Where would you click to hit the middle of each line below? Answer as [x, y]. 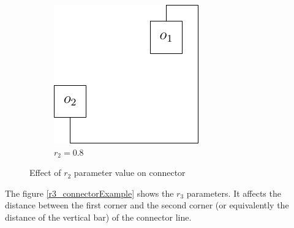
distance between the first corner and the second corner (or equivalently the [147, 205]
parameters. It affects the [234, 193]
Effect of [45, 173]
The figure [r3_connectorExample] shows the [89, 193]
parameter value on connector [130, 173]
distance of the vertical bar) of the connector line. [98, 217]
